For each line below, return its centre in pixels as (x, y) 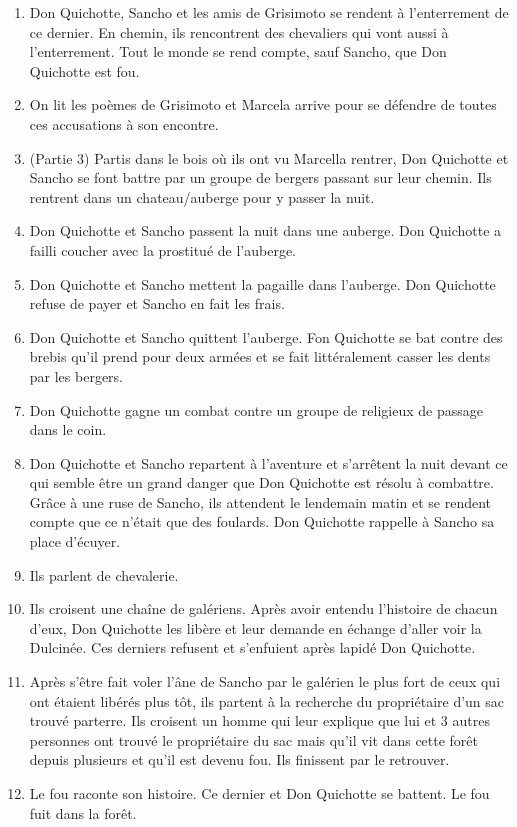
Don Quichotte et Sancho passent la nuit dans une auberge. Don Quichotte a (265, 230)
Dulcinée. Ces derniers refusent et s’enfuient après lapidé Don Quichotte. (252, 647)
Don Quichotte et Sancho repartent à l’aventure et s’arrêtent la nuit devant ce (268, 462)
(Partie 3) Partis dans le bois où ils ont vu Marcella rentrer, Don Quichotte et (269, 157)
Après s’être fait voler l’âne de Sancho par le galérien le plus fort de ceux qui (265, 681)
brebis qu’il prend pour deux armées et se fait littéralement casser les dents (260, 356)
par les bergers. (76, 375)
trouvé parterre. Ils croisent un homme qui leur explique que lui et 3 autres (259, 720)
